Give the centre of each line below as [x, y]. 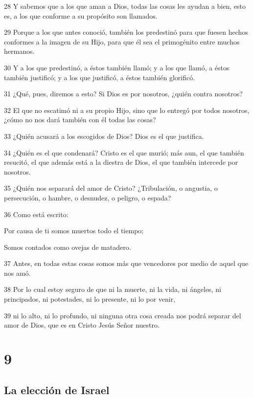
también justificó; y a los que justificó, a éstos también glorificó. [100, 77]
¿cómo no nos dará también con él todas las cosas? [80, 120]
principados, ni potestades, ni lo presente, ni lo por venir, [90, 299]
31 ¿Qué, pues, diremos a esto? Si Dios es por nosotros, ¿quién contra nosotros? [123, 94]
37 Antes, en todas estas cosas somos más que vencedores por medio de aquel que [126, 263]
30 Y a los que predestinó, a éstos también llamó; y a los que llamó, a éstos [117, 67]
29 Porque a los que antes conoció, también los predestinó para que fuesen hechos [126, 32]
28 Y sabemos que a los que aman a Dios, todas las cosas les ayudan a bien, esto [125, 6]
